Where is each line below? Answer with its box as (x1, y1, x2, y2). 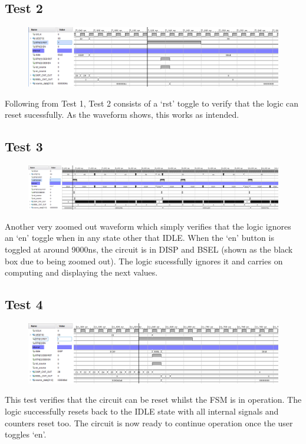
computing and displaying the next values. (5, 266, 158, 279)
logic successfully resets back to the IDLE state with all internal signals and (5, 405, 279, 417)
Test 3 (5, 137, 43, 155)
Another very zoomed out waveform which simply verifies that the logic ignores (5, 220, 291, 232)
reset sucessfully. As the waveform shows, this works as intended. (5, 108, 239, 121)
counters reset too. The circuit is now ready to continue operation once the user (5, 416, 293, 429)
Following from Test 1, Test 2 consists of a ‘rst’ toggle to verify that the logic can (5, 97, 299, 109)
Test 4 (5, 295, 43, 313)
